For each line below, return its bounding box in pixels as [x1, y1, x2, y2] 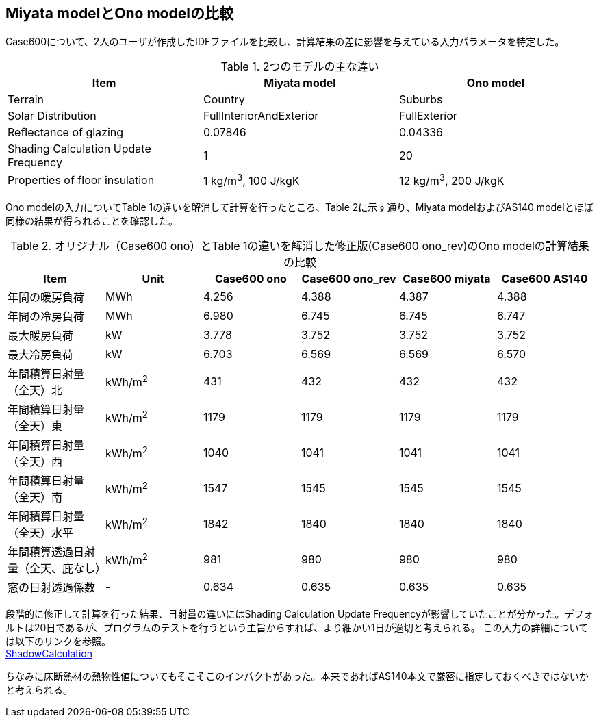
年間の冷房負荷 [8, 309, 85, 323]
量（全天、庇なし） [8, 561, 107, 575]
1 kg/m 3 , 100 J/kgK [203, 172, 300, 188]
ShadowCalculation [5, 647, 92, 659]
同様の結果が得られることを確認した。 [5, 214, 178, 227]
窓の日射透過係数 [8, 580, 96, 594]
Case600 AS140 [501, 271, 588, 286]
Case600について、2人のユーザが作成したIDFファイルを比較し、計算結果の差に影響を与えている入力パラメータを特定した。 [5, 36, 565, 48]
